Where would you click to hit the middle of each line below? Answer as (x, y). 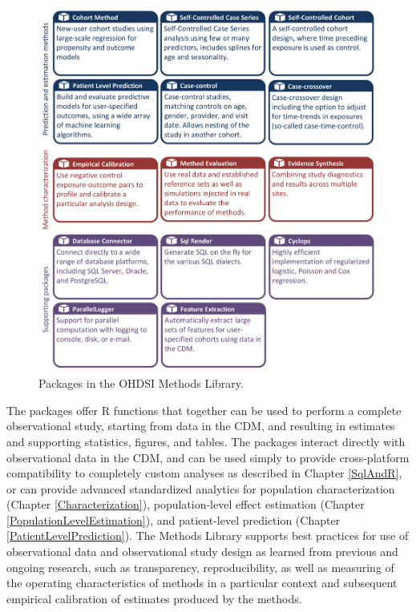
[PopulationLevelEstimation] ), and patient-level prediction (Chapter (174, 519)
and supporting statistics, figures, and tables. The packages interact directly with (206, 441)
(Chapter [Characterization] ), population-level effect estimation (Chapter (186, 504)
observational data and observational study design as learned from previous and (202, 552)
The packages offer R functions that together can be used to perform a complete (204, 410)
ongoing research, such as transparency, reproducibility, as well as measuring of (200, 567)
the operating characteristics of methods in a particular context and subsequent (202, 583)
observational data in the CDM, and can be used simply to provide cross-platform (208, 457)
